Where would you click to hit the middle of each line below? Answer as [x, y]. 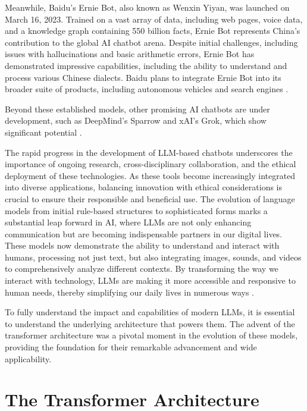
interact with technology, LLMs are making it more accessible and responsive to [150, 280]
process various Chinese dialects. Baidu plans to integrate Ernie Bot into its [143, 77]
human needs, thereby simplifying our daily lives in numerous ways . [129, 292]
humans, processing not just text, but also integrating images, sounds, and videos [153, 257]
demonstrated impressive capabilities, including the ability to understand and [146, 65]
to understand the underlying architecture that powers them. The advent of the [150, 323]
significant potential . [43, 132]
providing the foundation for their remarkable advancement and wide [131, 347]
